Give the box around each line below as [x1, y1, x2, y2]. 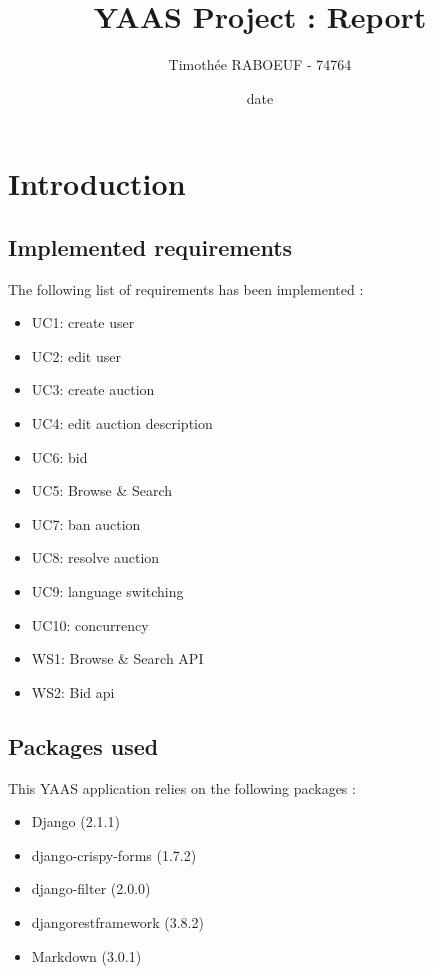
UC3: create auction [31, 379, 155, 400]
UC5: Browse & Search [31, 480, 173, 501]
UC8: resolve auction [31, 547, 160, 568]
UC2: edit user [31, 345, 121, 366]
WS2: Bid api [31, 681, 115, 702]
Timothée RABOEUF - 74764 [168, 54, 352, 75]
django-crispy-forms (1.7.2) [31, 844, 197, 865]
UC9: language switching [31, 581, 184, 602]
